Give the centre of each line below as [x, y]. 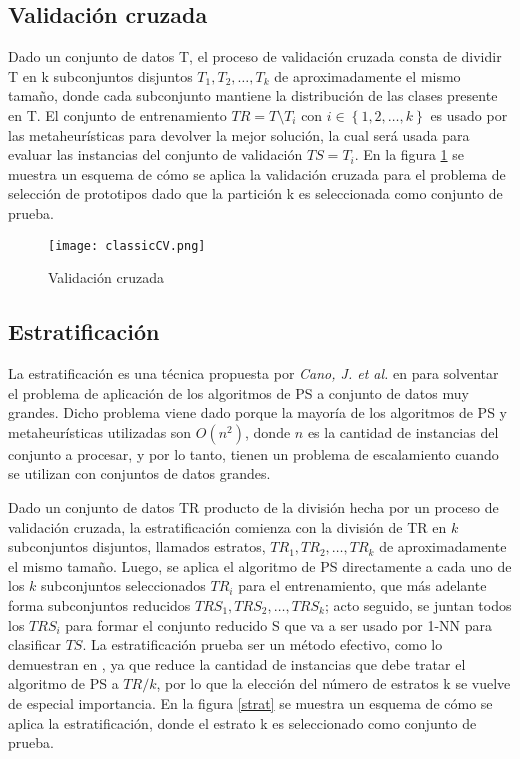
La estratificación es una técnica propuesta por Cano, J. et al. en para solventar [253, 373]
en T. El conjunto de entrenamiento [117, 114]
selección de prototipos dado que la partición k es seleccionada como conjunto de [255, 193]
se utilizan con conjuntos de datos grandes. [139, 473]
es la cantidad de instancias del [403, 431]
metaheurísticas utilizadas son [100, 431]
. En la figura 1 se [409, 154]
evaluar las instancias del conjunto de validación [155, 154]
